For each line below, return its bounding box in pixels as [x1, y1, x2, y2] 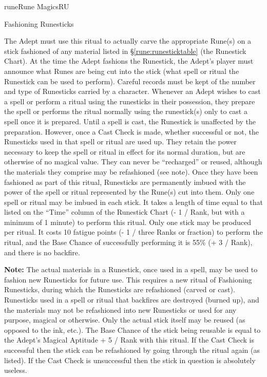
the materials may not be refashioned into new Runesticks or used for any [4, 304, 237, 315]
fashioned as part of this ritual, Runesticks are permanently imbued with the [4, 176, 246, 187]
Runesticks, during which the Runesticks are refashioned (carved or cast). [4, 284, 235, 295]
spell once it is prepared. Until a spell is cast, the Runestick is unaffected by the [4, 116, 256, 126]
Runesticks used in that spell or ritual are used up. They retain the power [4, 136, 237, 147]
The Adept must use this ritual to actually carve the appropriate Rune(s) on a [4, 35, 251, 46]
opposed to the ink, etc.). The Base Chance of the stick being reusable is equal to [4, 324, 261, 335]
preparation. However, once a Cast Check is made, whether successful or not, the [4, 126, 259, 137]
